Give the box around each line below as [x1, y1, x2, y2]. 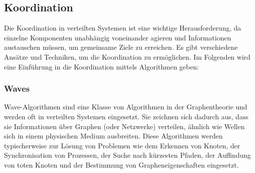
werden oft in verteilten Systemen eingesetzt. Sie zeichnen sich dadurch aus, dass [4, 111, 249, 121]
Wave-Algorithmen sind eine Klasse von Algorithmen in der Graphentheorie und [4, 102, 248, 112]
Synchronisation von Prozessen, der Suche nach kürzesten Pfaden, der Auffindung [4, 150, 251, 160]
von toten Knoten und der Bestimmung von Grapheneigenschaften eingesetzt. [4, 159, 239, 170]
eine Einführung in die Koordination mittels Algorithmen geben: [4, 61, 199, 71]
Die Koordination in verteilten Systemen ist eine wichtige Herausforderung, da [4, 23, 241, 33]
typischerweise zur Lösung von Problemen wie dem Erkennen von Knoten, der [4, 140, 240, 150]
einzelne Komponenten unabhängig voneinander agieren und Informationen [4, 32, 231, 42]
